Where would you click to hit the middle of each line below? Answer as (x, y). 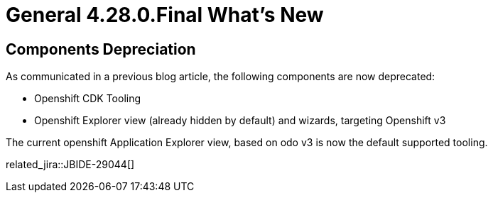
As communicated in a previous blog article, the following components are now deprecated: (221, 77)
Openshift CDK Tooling (88, 99)
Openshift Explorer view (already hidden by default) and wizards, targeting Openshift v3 (240, 121)
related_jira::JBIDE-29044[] (70, 165)
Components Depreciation (101, 49)
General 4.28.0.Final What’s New (165, 15)
